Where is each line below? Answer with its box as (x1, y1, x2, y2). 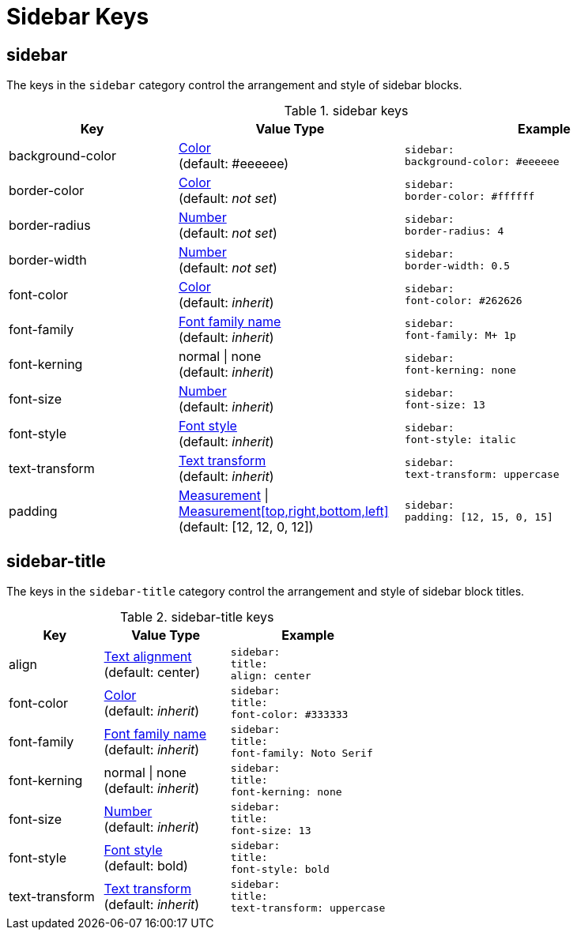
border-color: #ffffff (404, 190, 535, 203)
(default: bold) (104, 857, 188, 874)
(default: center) (104, 663, 201, 680)
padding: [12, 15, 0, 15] (404, 511, 553, 524)
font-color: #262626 (404, 295, 522, 307)
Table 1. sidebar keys (284, 103, 409, 119)
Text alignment (104, 648, 192, 664)
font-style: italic (404, 434, 516, 446)
